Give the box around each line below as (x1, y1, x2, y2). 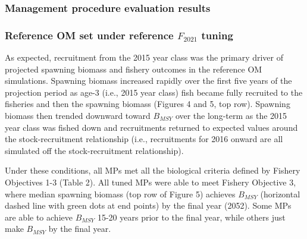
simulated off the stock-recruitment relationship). (5, 144, 184, 156)
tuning (201, 27, 233, 42)
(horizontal (260, 187, 300, 200)
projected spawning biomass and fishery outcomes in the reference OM (5, 62, 262, 75)
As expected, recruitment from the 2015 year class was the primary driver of (5, 51, 284, 64)
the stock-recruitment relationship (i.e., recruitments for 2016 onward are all (5, 133, 283, 145)
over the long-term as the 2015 (175, 109, 287, 122)
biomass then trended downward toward (5, 109, 151, 122)
